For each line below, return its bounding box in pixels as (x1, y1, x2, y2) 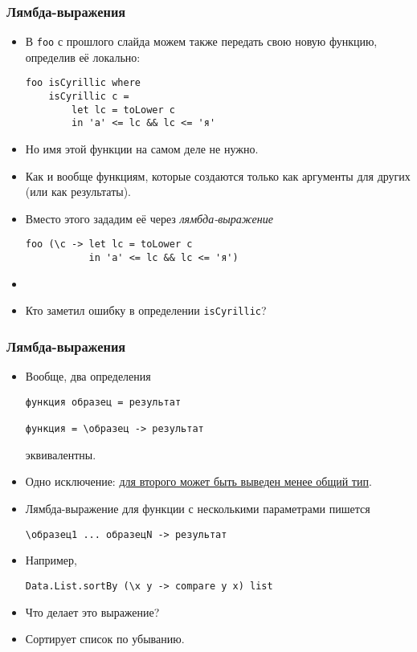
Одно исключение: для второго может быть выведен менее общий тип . (25, 473, 372, 490)
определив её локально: (25, 48, 141, 65)
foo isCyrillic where (25, 77, 141, 89)
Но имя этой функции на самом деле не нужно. (25, 141, 259, 157)
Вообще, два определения (25, 368, 151, 385)
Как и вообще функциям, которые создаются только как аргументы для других (25, 167, 411, 184)
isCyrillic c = (48, 91, 129, 103)
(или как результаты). (25, 183, 131, 200)
